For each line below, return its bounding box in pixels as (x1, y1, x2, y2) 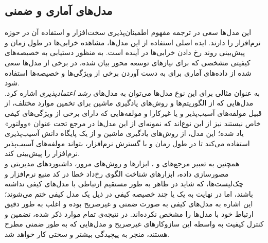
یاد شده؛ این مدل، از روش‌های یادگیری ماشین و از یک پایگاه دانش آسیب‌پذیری (5, 128, 244, 138)
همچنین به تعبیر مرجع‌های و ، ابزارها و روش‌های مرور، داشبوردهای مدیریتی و (5, 158, 240, 168)
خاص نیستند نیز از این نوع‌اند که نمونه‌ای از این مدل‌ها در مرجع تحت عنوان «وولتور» (5, 117, 261, 128)
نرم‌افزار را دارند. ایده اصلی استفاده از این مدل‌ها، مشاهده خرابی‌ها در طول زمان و (5, 37, 261, 47)
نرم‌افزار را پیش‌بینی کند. (5, 148, 80, 159)
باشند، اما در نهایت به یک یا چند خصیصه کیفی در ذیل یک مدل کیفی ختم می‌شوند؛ (5, 188, 253, 199)
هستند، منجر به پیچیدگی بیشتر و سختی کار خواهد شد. (5, 229, 170, 239)
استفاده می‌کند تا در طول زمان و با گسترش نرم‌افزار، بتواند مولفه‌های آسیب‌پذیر (5, 137, 250, 148)
